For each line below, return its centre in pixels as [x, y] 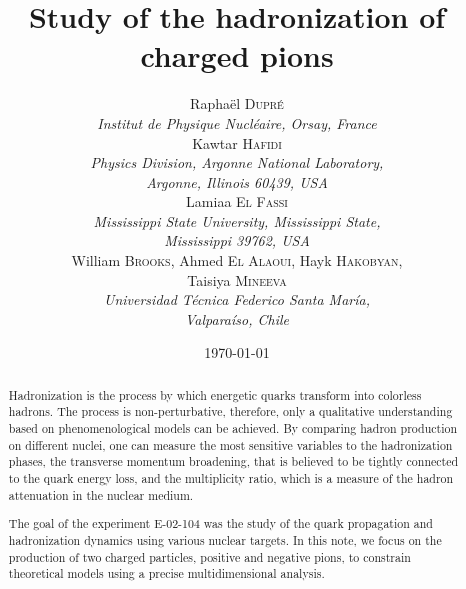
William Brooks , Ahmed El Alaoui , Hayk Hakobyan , [237, 260]
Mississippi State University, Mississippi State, [237, 220]
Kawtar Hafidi [237, 142]
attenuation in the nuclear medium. [101, 494]
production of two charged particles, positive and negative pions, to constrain [209, 556]
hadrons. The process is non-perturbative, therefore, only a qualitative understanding [230, 411]
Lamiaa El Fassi [237, 201]
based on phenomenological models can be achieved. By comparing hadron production [233, 428]
